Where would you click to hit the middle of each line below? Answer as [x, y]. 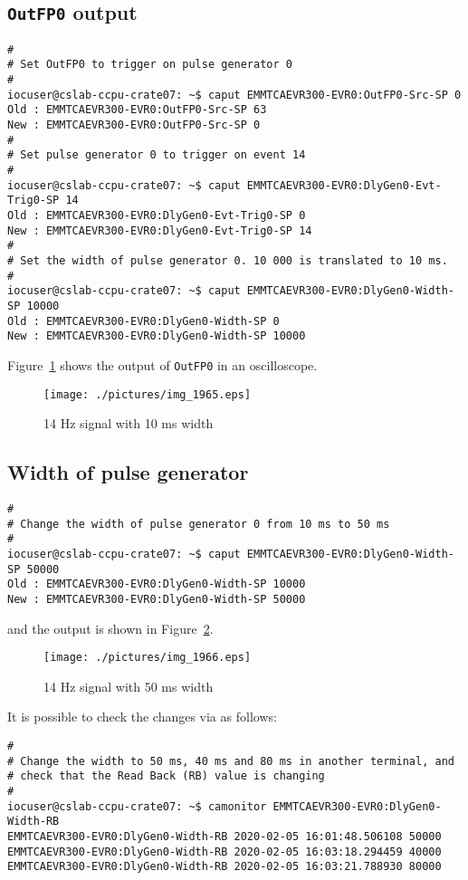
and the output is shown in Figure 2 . [110, 628]
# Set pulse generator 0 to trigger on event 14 [157, 155]
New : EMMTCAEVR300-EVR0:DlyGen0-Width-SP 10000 [157, 336]
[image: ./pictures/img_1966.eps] [148, 658]
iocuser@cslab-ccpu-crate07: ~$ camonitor [137, 806]
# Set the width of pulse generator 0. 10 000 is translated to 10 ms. [228, 260]
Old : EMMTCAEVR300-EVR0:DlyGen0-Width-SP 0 [143, 321]
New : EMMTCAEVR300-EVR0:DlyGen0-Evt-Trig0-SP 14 [160, 230]
